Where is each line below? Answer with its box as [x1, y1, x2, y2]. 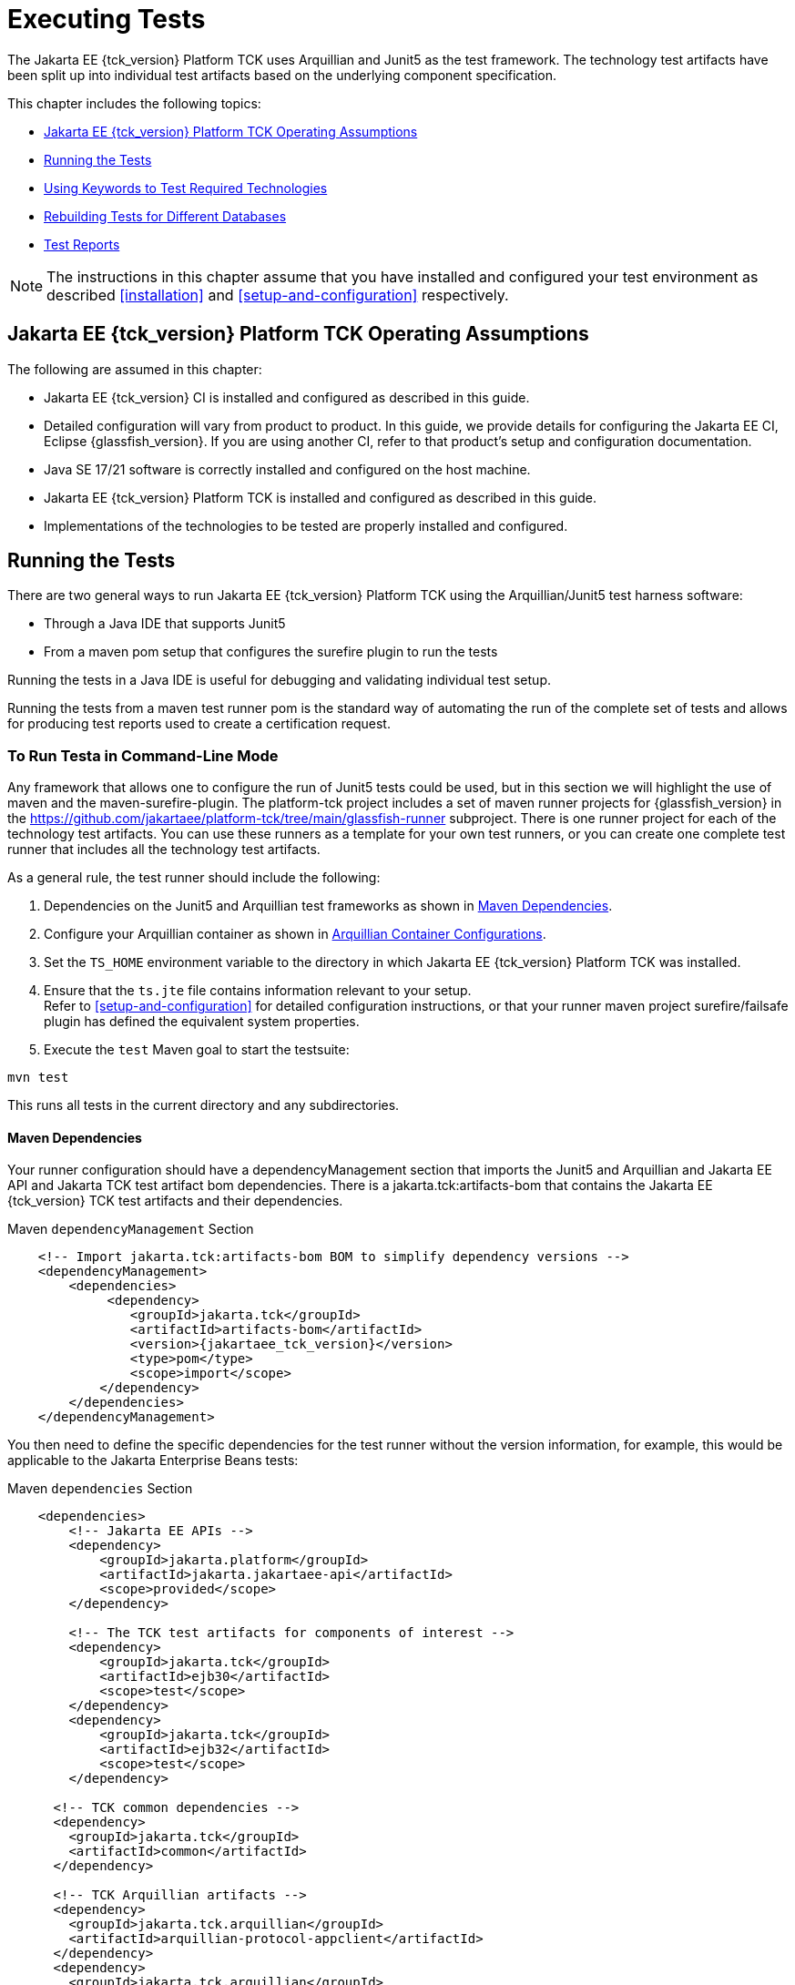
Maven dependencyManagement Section [7, 1221, 254, 1237]
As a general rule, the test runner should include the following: [7, 870, 381, 886]
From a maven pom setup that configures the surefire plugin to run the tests [44, 644, 498, 660]
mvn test [7, 1070, 69, 1085]
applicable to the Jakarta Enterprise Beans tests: [7, 1452, 299, 1469]
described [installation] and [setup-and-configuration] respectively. [46, 285, 509, 304]
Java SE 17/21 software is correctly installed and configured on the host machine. [44, 461, 531, 477]
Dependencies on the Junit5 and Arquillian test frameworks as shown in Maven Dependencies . [44, 898, 613, 914]
